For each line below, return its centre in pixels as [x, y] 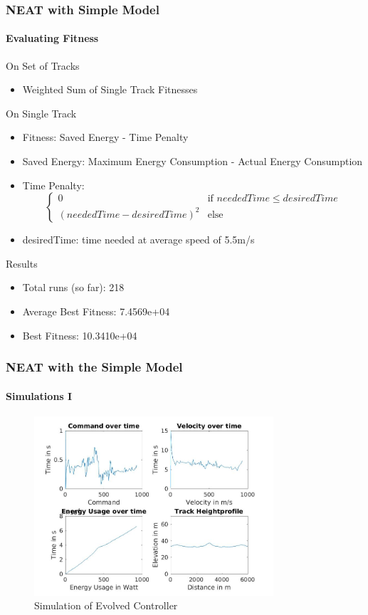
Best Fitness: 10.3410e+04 [80, 335]
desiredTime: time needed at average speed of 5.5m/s [138, 240]
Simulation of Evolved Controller [106, 605]
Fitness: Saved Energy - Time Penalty [105, 137]
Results [22, 263]
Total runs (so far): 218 [73, 287]
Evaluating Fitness [52, 38]
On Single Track [41, 113]
